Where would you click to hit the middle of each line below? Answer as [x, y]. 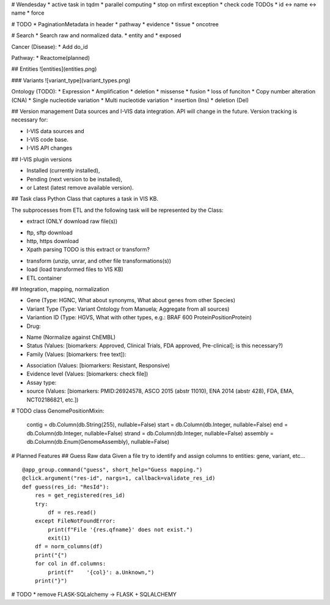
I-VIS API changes [50, 148]
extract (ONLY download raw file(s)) [72, 221]
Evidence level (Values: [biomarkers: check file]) [87, 374]
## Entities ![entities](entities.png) [54, 69]
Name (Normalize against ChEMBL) [71, 337]
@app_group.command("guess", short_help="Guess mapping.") [112, 469]
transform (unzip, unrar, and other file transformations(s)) [99, 261]
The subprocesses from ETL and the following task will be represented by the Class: [117, 210]
